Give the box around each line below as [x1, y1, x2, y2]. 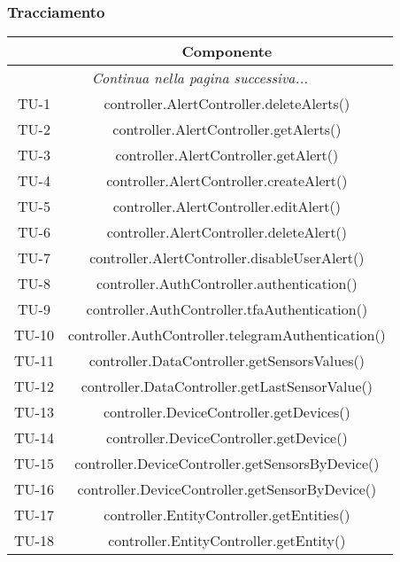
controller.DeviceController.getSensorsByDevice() [74, 453, 380, 474]
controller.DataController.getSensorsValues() [88, 350, 365, 371]
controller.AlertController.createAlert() [106, 170, 348, 191]
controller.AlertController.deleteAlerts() [104, 93, 350, 114]
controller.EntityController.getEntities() [104, 504, 350, 526]
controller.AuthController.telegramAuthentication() [67, 324, 386, 346]
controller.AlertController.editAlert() [112, 196, 341, 217]
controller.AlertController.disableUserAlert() [89, 247, 365, 269]
